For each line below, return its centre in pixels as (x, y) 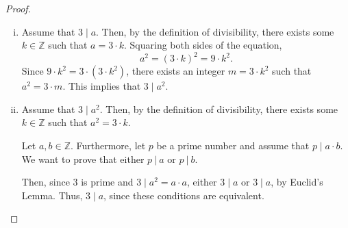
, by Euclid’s (297, 182)
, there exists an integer (176, 71)
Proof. (18, 8)
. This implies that (102, 86)
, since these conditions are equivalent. (184, 195)
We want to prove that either (83, 159)
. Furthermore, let (108, 145)
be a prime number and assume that (233, 145)
